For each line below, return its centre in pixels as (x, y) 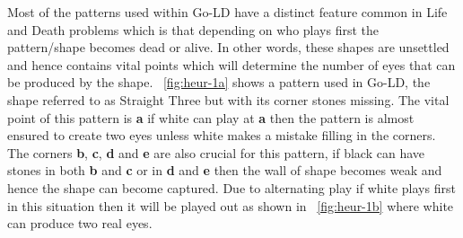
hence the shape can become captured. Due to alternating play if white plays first (231, 187)
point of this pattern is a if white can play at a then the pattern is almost (211, 117)
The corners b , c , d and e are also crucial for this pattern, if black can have (216, 152)
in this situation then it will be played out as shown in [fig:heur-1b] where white (231, 205)
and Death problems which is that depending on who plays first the (193, 29)
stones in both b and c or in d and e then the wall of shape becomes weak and (225, 170)
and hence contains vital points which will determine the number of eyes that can (231, 64)
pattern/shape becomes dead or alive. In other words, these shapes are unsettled (228, 47)
